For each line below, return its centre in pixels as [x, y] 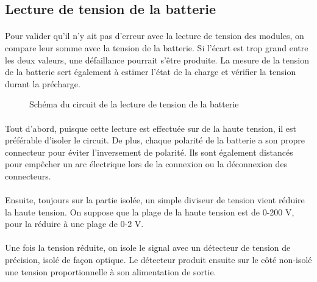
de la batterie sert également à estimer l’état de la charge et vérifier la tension [151, 72]
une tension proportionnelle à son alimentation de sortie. [111, 271]
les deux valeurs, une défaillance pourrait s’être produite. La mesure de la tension [157, 60]
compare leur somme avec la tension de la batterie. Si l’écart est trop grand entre [157, 47]
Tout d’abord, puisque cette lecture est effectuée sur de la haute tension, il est [151, 128]
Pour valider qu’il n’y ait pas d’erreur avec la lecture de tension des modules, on [155, 36]
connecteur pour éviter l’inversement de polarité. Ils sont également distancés [149, 152]
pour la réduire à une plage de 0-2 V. [74, 224]
